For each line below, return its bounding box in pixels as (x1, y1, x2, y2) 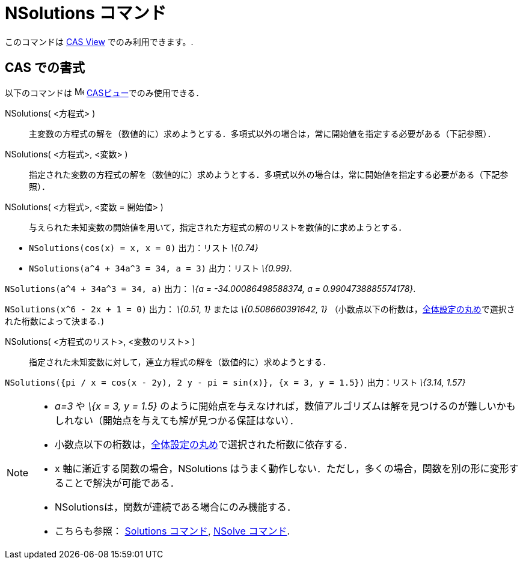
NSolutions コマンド (5, 3, 167, 23)
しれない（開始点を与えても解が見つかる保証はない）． (55, 414, 299, 426)
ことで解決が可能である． (64, 476, 180, 489)
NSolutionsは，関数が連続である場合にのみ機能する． (55, 500, 296, 513)
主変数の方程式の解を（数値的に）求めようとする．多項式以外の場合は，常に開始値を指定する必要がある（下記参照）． (29, 128, 496, 139)
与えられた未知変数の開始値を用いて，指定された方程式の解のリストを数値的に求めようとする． (29, 222, 407, 232)
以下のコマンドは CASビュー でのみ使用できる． (5, 87, 204, 98)
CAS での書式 (5, 60, 85, 76)
